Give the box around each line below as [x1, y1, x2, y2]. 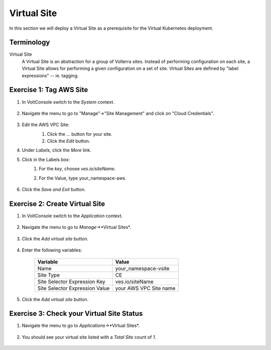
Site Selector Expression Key [37, 278, 105, 285]
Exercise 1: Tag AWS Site [9, 85, 88, 94]
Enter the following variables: [22, 247, 82, 253]
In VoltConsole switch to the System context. [22, 99, 115, 105]
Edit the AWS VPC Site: [22, 122, 70, 128]
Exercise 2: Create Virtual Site [9, 199, 105, 208]
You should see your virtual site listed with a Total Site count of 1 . [22, 334, 157, 340]
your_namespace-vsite [115, 265, 170, 272]
